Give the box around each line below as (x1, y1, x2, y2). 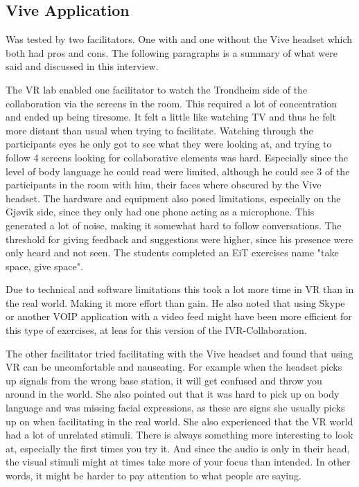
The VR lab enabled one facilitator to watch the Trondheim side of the (6, 82, 308, 96)
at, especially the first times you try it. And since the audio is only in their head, (6, 441, 350, 455)
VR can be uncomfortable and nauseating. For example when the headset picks (6, 360, 342, 374)
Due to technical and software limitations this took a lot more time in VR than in (6, 282, 354, 296)
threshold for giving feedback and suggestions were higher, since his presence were (6, 231, 353, 246)
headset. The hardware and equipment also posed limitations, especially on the (6, 191, 341, 205)
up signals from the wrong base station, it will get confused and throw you (6, 373, 322, 387)
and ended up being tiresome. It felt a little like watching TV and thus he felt (6, 109, 336, 124)
